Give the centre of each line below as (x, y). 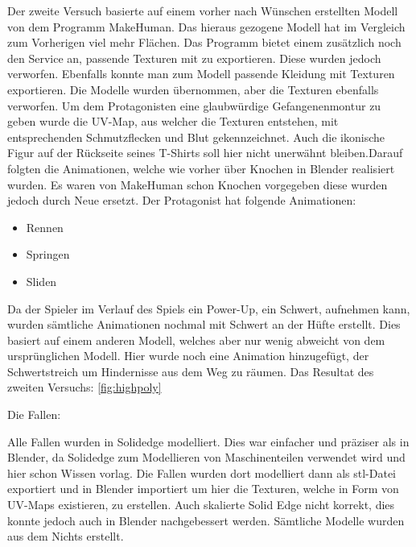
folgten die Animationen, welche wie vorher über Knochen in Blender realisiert (201, 168)
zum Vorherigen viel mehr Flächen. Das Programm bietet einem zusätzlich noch (204, 42)
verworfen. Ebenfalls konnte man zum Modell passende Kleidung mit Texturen (201, 74)
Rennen (45, 227)
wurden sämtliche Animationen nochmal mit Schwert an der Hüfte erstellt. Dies (204, 324)
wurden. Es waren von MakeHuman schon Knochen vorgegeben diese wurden (198, 184)
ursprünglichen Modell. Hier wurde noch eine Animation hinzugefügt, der (188, 356)
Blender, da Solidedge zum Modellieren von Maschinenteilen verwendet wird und (206, 457)
